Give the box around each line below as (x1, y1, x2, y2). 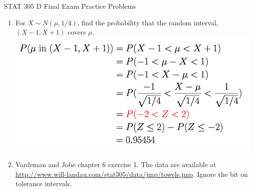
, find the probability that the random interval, (77, 17, 218, 27)
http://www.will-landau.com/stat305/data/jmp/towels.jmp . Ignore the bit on (15, 169, 248, 179)
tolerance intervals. (15, 178, 72, 189)
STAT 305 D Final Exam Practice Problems (4, 1, 136, 11)
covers (67, 27, 86, 37)
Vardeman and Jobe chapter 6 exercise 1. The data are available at (15, 159, 216, 170)
